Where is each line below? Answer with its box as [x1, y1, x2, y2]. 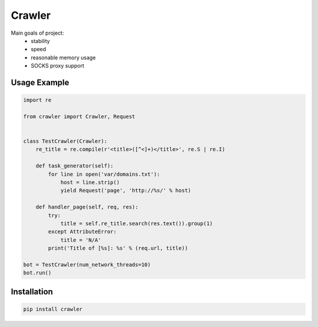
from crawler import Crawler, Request [23, 113, 135, 120]
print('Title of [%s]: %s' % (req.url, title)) [48, 245, 188, 252]
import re [23, 97, 52, 104]
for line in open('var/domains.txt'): [48, 171, 160, 178]
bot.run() [23, 269, 52, 276]
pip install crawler [23, 306, 82, 312]
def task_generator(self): [35, 162, 114, 169]
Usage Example [11, 77, 69, 88]
